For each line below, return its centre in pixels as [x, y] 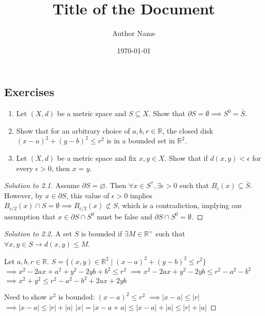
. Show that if [186, 157]
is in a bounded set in [141, 141]
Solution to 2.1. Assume [42, 185]
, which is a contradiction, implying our [180, 205]
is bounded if [102, 234]
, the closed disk [188, 130]
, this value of [88, 195]
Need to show [25, 297]
